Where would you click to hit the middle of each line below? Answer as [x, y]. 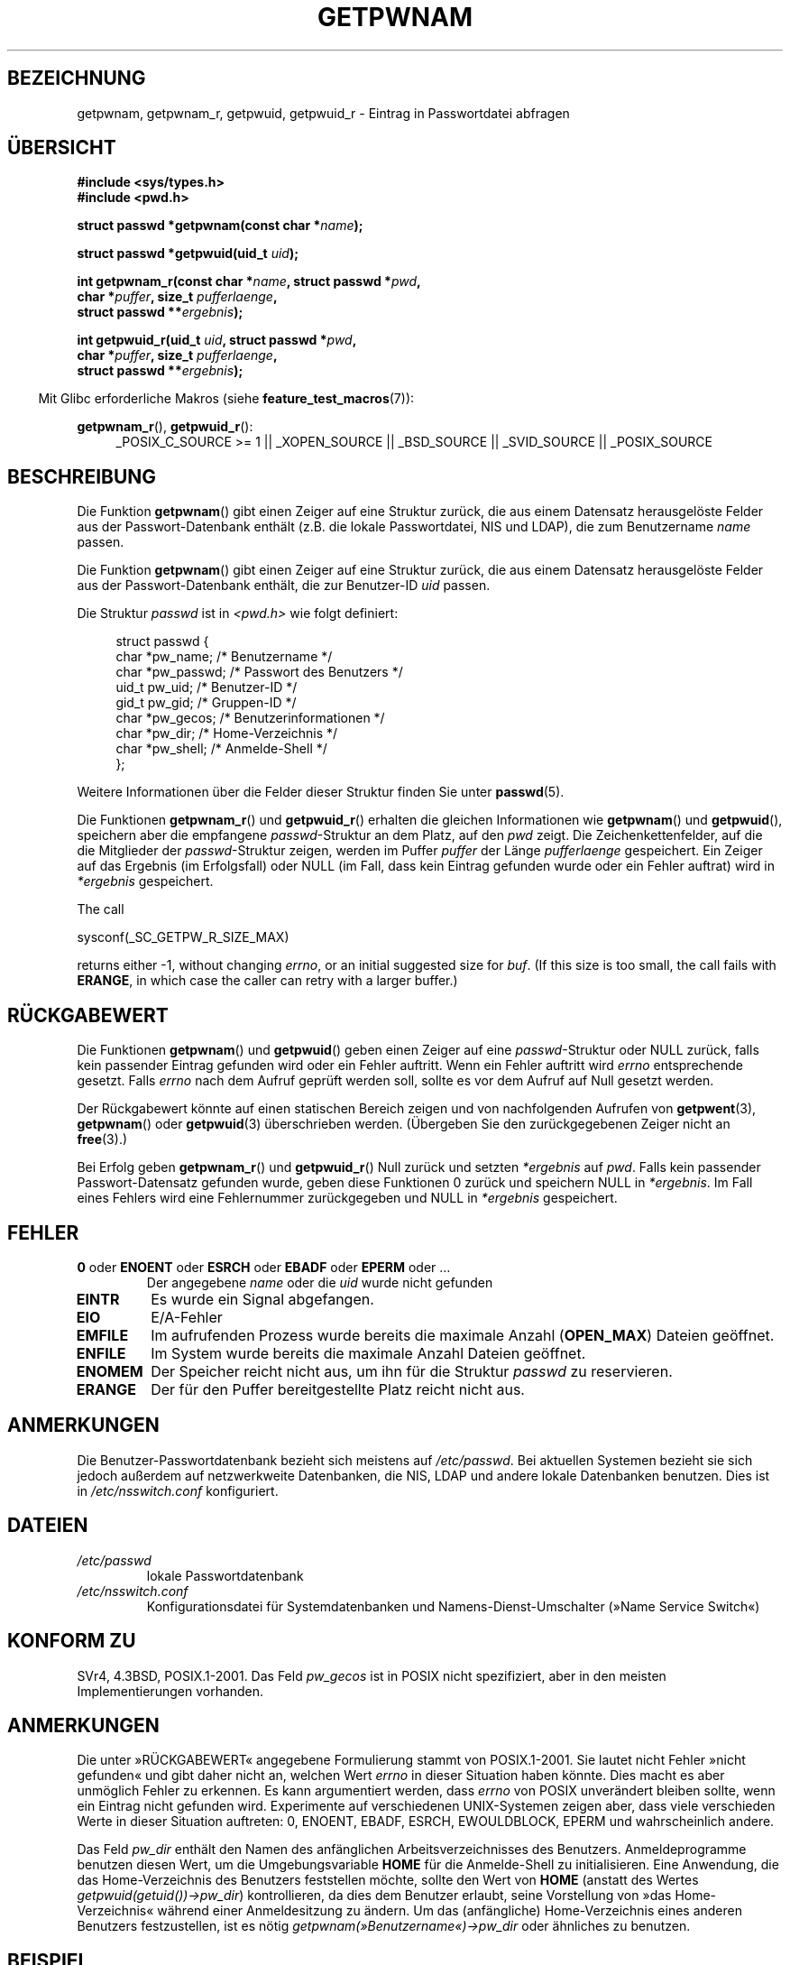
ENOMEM [110, 1371]
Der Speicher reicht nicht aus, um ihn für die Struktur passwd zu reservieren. [412, 1371]
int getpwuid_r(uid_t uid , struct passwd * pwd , [217, 340]
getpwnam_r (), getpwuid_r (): [165, 427]
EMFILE [102, 1335]
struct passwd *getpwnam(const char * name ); [220, 226]
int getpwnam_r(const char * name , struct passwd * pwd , [249, 281]
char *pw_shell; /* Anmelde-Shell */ [221, 749]
